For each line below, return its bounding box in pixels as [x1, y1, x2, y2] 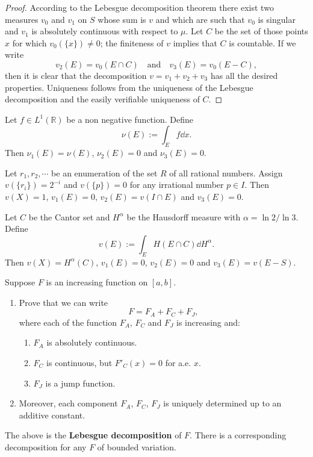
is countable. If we [229, 36, 296, 49]
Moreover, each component [19, 397, 118, 409]
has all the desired [210, 69, 278, 81]
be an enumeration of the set [51, 166, 158, 179]
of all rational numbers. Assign [169, 166, 283, 179]
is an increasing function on [46, 276, 148, 288]
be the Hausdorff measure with [126, 210, 241, 223]
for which [12, 36, 47, 49]
